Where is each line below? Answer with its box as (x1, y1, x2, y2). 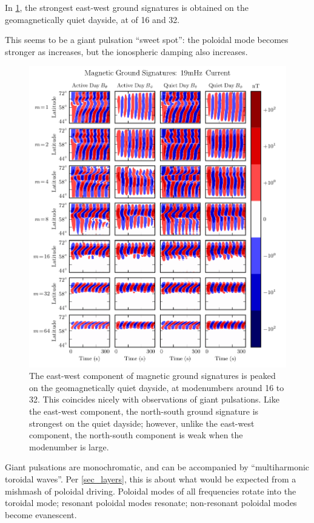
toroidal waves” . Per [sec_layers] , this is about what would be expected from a (5, 472, 296, 485)
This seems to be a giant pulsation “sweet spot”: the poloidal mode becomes (5, 33, 289, 46)
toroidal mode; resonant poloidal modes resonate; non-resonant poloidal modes (5, 496, 297, 509)
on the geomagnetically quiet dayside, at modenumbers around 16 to (29, 381, 284, 393)
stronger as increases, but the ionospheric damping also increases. (5, 45, 248, 58)
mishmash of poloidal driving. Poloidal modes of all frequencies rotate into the (5, 484, 296, 497)
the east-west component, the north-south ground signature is (29, 404, 259, 417)
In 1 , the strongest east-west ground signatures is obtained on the (5, 1, 249, 13)
